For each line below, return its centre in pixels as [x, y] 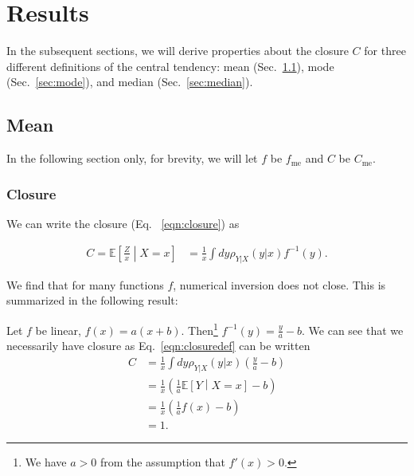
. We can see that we [353, 330]
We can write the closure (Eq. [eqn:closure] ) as [123, 223]
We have [46, 462]
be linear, [58, 330]
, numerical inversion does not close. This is [279, 284]
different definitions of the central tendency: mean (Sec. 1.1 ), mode [170, 66]
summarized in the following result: [92, 300]
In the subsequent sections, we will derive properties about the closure [178, 51]
